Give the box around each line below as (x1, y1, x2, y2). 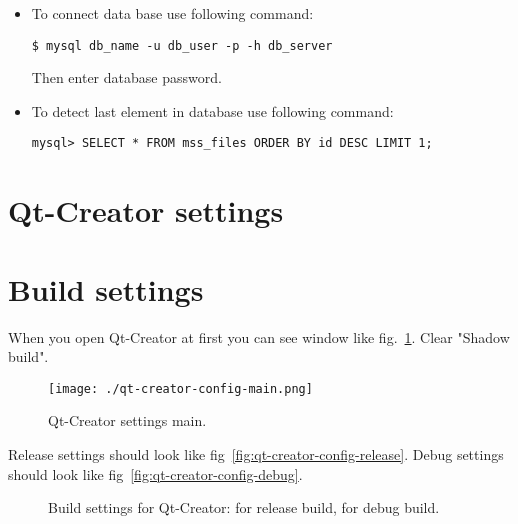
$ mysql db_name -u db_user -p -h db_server (31, 38, 333, 53)
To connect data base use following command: (31, 3, 314, 23)
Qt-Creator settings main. (48, 410, 207, 431)
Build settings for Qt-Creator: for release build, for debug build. (48, 497, 440, 518)
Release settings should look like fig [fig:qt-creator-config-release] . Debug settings (8, 444, 504, 465)
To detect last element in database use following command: (31, 100, 394, 121)
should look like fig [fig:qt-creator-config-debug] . (8, 463, 303, 484)
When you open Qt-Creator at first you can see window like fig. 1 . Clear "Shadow (8, 326, 510, 347)
